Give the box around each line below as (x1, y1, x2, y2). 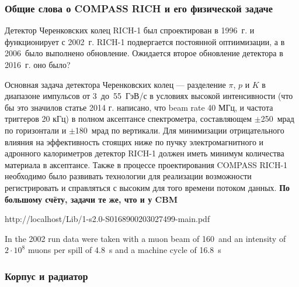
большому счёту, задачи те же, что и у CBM (5, 193, 178, 205)
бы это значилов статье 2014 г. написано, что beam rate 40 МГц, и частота (5, 101, 273, 113)
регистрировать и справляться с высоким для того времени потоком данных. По (5, 181, 290, 193)
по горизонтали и (5, 124, 67, 136)
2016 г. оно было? (5, 59, 71, 70)
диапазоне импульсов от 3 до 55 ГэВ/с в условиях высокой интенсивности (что (5, 90, 293, 102)
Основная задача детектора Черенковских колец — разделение (5, 78, 226, 90)
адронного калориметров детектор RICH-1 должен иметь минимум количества (5, 147, 284, 159)
